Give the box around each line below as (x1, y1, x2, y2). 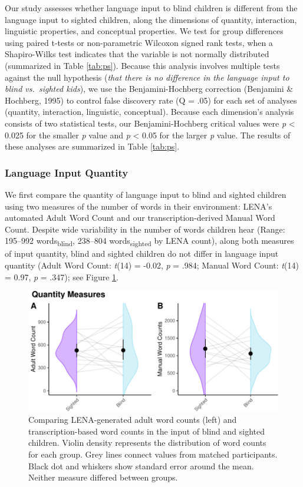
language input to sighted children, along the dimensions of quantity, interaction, (5, 13, 297, 25)
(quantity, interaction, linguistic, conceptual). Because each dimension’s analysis (5, 105, 294, 118)
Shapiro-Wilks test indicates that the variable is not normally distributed (5, 48, 269, 60)
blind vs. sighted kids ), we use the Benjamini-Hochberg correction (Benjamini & (5, 82, 294, 95)
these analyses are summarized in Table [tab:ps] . (5, 140, 180, 153)
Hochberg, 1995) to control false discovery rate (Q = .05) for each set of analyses (5, 94, 297, 106)
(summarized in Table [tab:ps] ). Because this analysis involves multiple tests (5, 59, 280, 71)
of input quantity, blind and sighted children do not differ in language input (5, 247, 279, 260)
